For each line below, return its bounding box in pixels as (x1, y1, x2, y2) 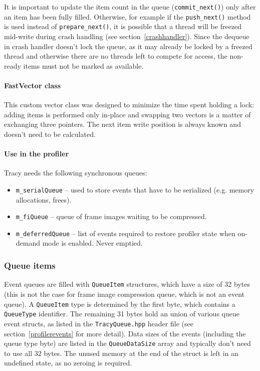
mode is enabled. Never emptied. (42, 238, 143, 248)
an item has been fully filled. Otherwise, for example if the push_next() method (4, 11, 251, 22)
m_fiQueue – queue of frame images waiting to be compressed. (16, 211, 207, 222)
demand (16, 238, 41, 248)
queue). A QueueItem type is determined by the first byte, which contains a (4, 298, 235, 309)
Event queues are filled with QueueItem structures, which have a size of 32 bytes (4, 279, 250, 289)
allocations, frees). (16, 194, 72, 205)
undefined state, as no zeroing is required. (4, 357, 132, 368)
